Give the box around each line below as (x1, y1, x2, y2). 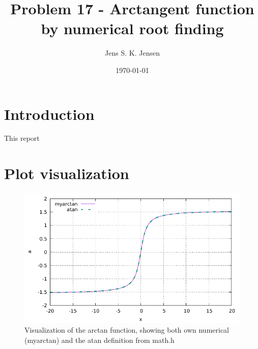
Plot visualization (4, 163, 129, 184)
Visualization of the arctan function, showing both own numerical (24, 325, 229, 335)
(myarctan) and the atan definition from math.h (24, 334, 175, 345)
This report (4, 133, 40, 143)
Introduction (4, 103, 95, 124)
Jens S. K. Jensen (105, 47, 160, 58)
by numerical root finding (41, 18, 224, 39)
